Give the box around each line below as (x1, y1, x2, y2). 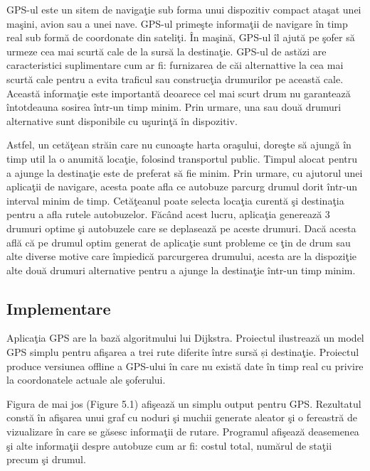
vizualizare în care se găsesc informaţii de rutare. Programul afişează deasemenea (6, 424, 359, 439)
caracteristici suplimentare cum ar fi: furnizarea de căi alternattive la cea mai (6, 58, 344, 72)
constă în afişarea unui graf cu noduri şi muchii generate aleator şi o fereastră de (6, 410, 357, 425)
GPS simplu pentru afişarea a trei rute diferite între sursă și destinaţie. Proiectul (6, 345, 359, 359)
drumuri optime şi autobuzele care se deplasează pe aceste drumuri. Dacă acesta (6, 220, 356, 235)
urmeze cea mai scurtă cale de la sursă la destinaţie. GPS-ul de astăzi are (6, 43, 327, 58)
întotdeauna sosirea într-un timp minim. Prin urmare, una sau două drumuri (6, 99, 342, 114)
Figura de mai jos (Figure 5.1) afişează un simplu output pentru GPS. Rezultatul (6, 396, 361, 411)
